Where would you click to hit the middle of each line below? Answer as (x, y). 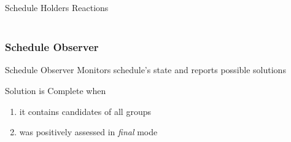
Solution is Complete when (56, 90)
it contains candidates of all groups (85, 111)
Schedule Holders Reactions (57, 7)
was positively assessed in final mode (88, 132)
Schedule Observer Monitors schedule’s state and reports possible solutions (145, 70)
